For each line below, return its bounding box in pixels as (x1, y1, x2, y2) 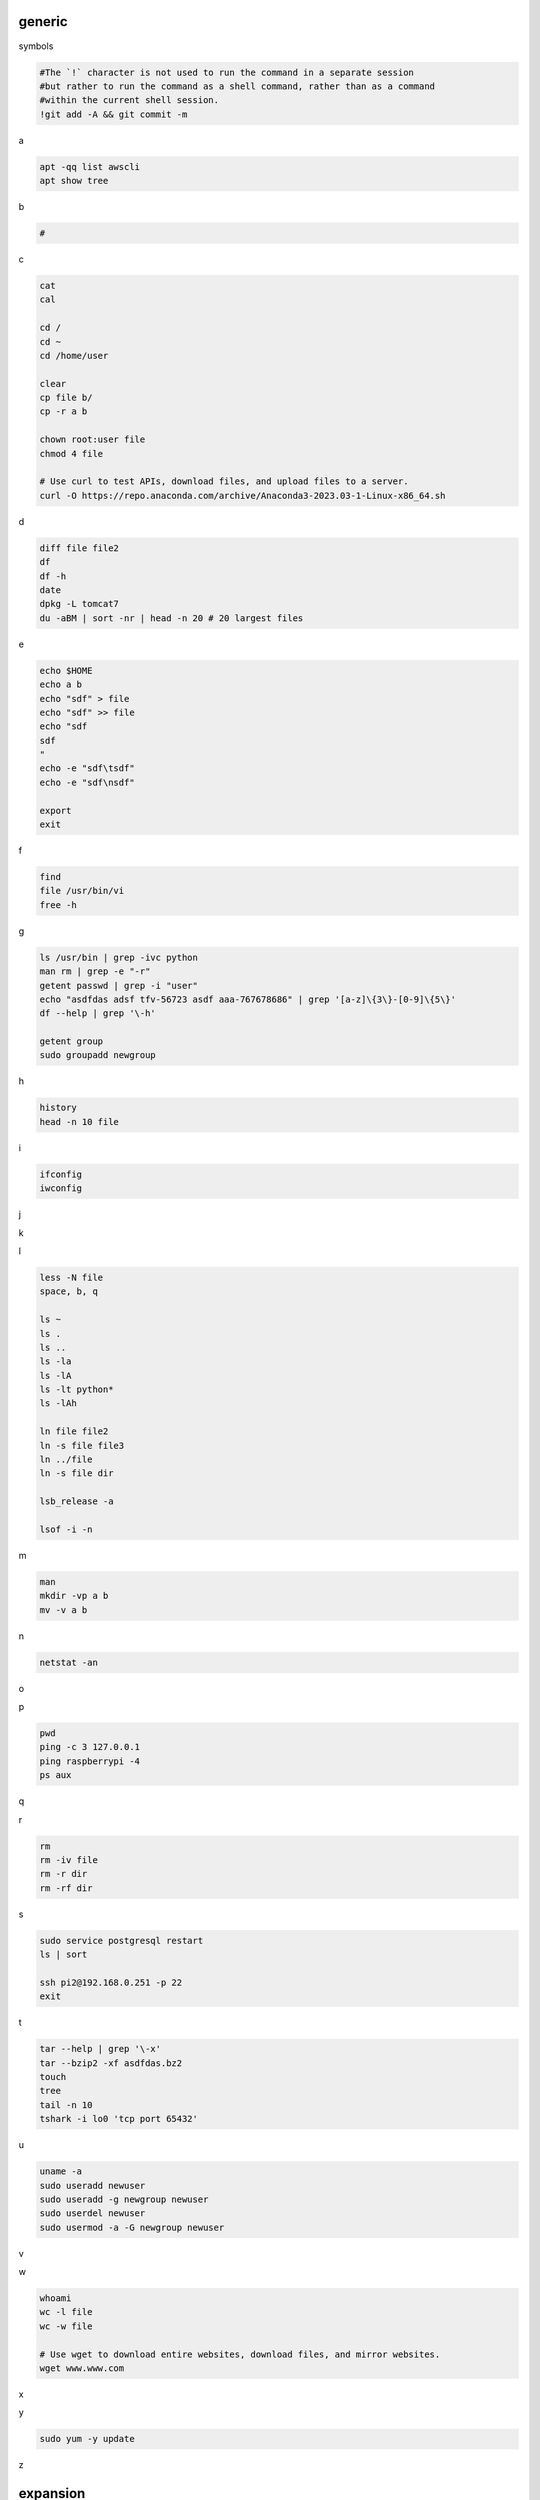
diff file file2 (39, 542, 120, 554)
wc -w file (39, 2320, 93, 2332)
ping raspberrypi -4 (39, 1755, 140, 1767)
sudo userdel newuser (39, 2208, 146, 2219)
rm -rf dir (39, 1882, 93, 1894)
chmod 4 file (39, 448, 104, 459)
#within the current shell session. (39, 95, 220, 106)
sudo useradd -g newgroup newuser (39, 2193, 209, 2205)
